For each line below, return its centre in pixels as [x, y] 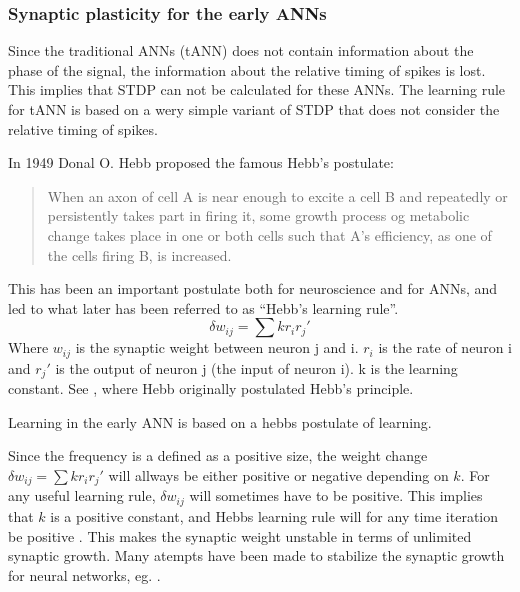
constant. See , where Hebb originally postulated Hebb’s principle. [211, 388]
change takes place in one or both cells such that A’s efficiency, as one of [269, 234]
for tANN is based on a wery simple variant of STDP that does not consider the [254, 109]
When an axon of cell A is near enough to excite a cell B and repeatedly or [277, 195]
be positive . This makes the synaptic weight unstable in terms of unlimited [240, 535]
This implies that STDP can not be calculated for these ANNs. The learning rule [257, 89]
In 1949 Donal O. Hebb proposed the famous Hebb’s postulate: [201, 162]
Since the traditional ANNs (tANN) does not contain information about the [241, 50]
